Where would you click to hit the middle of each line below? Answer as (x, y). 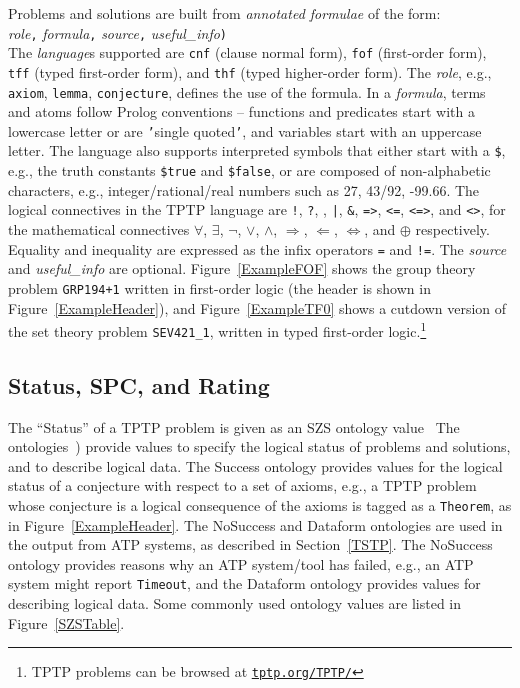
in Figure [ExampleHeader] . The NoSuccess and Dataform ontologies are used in (255, 524)
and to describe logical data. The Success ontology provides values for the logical (255, 465)
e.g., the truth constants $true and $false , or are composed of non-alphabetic (249, 170)
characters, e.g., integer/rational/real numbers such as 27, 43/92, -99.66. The (244, 189)
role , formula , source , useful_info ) (118, 32)
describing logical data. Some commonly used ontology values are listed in (235, 603)
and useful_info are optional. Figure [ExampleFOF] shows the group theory (242, 268)
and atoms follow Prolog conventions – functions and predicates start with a (241, 111)
